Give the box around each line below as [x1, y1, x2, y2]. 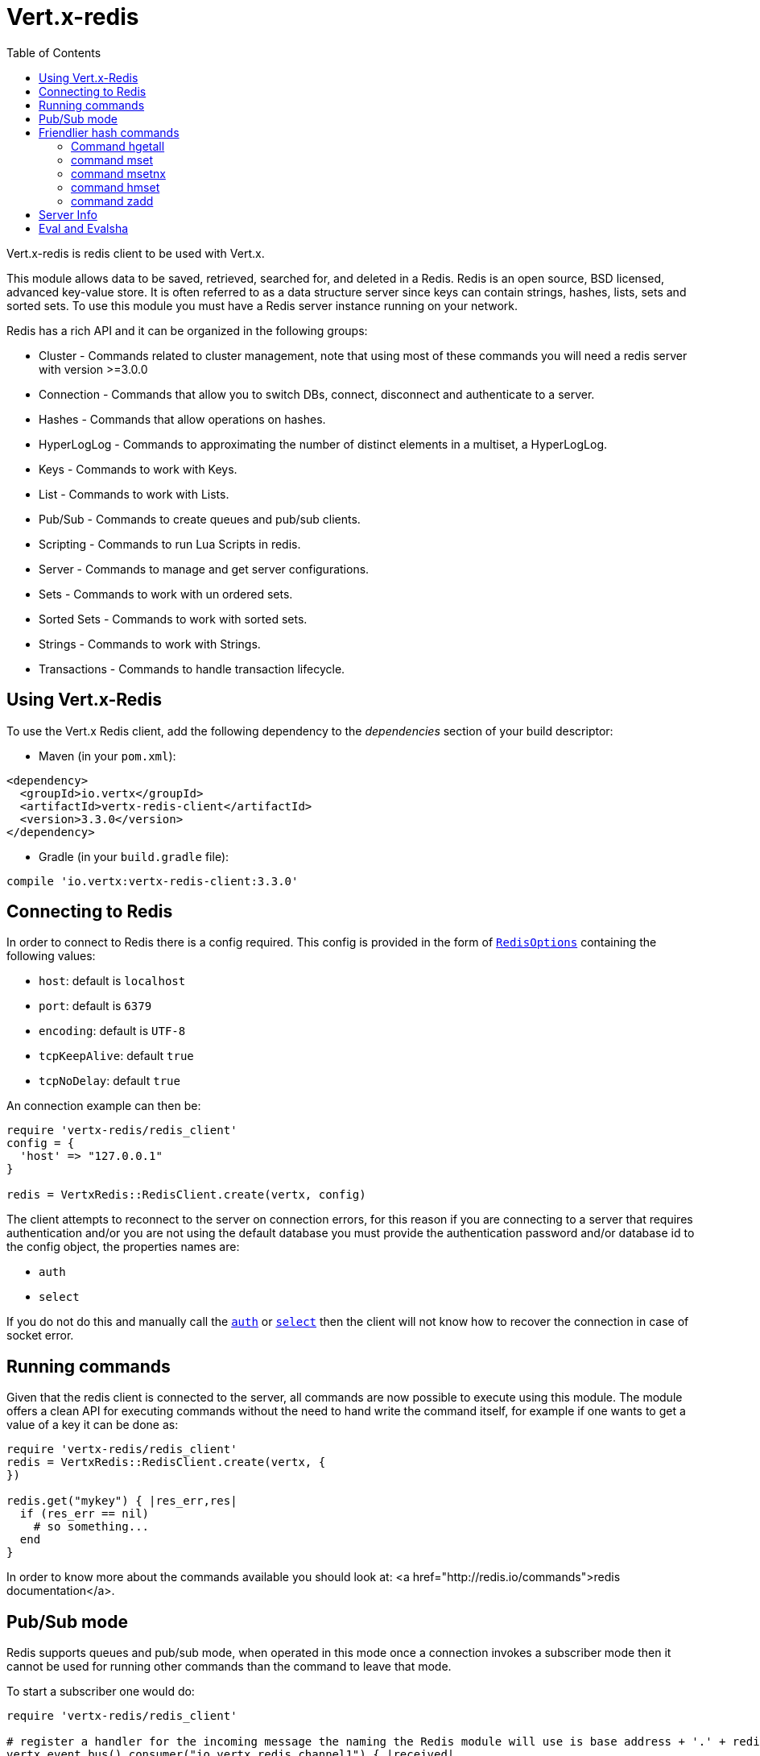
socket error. [6, 1328, 74, 1343]
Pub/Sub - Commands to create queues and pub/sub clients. [39, 511, 361, 526]
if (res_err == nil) [19, 1507, 150, 1521]
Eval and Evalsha [39, 221, 129, 235]
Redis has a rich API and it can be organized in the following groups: [6, 323, 368, 338]
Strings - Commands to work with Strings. [39, 636, 261, 651]
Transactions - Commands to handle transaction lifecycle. [39, 661, 345, 676]
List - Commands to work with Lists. [39, 487, 229, 501]
